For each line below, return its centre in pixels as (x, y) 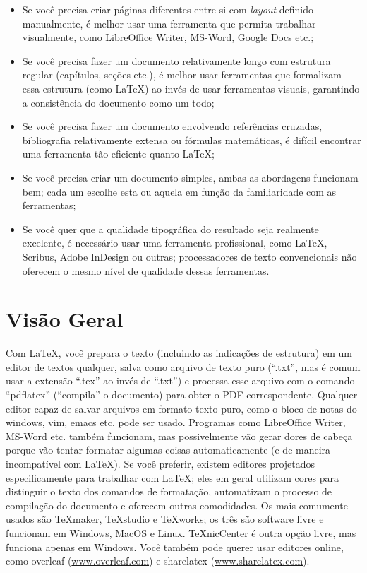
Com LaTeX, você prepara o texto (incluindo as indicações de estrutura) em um (179, 353)
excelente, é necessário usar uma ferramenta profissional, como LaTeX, (175, 243)
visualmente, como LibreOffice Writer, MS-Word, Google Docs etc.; (168, 37)
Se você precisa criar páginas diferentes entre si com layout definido (168, 9)
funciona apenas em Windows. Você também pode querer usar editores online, (175, 547)
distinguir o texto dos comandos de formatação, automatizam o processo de (169, 491)
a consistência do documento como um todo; (118, 102)
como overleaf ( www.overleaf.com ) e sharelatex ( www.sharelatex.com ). (158, 561)
